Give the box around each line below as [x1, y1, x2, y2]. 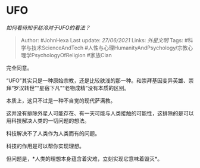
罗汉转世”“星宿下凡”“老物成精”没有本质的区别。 [14, 84, 130, 91]
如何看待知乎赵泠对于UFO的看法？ [6, 24, 90, 31]
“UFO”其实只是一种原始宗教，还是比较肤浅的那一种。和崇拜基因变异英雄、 [6, 77, 189, 84]
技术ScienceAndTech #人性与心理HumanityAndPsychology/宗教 [31, 44, 188, 51]
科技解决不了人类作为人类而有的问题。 [6, 129, 100, 137]
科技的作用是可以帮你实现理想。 [6, 142, 85, 150]
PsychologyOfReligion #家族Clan [31, 51, 112, 58]
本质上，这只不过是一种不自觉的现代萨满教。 [6, 97, 116, 104]
